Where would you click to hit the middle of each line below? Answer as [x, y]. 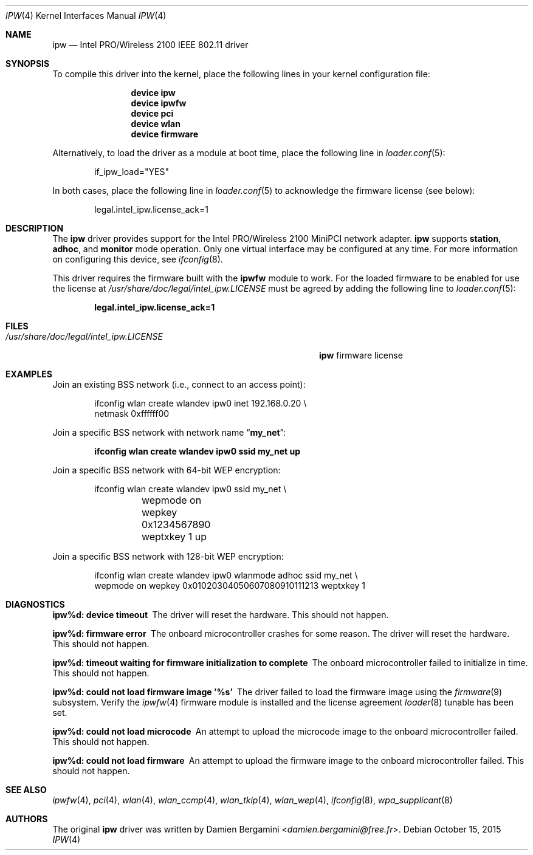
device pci [152, 113]
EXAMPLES [29, 374]
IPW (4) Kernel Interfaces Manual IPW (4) [86, 15]
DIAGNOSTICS [35, 604]
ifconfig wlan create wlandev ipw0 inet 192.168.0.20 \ [201, 403]
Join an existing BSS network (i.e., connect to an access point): [179, 384]
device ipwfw [159, 103]
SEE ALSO [26, 790]
